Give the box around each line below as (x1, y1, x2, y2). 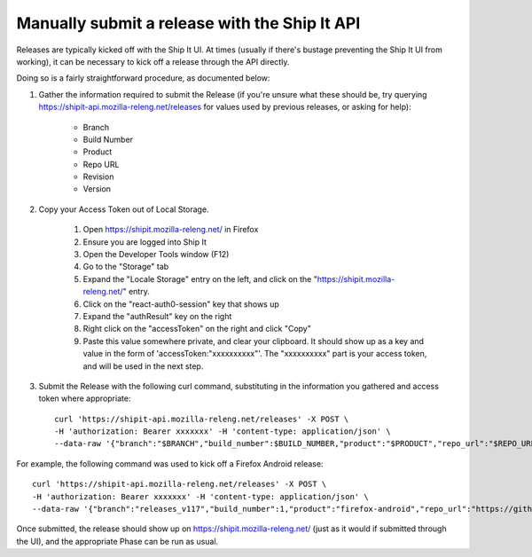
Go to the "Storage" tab (82, 262, 169, 272)
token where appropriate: (38, 393, 131, 404)
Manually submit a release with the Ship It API (16, 13, 361, 33)
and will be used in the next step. (82, 360, 204, 372)
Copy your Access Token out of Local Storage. (38, 204, 209, 215)
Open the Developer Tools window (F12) (82, 249, 230, 260)
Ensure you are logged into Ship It (82, 236, 207, 247)
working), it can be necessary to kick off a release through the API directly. (16, 56, 290, 67)
